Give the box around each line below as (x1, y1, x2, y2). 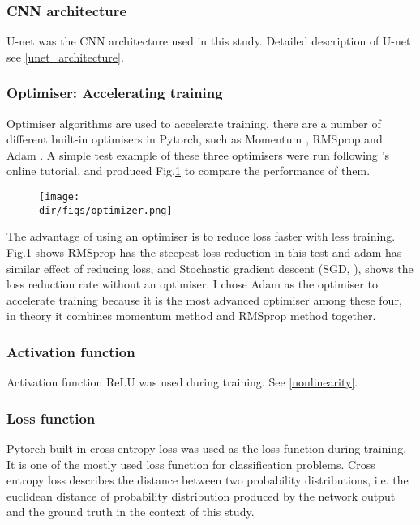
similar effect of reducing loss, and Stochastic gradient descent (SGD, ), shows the (6, 259, 414, 276)
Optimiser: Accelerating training (6, 83, 223, 103)
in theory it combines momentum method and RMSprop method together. (6, 307, 376, 324)
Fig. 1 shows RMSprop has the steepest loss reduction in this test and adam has (6, 243, 402, 260)
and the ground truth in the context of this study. (6, 503, 255, 520)
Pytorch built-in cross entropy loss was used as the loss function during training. (6, 439, 407, 456)
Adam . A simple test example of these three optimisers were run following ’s (6, 146, 389, 163)
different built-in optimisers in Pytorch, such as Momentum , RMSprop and (6, 130, 383, 147)
